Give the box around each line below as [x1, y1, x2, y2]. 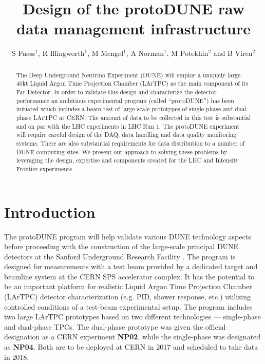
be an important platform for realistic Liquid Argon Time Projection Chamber [4, 281, 252, 292]
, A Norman [126, 48, 164, 58]
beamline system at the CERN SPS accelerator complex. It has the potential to [4, 271, 255, 281]
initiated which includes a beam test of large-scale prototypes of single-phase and [16, 105, 233, 113]
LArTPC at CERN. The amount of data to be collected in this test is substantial [33, 113, 251, 122]
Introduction [4, 201, 96, 222]
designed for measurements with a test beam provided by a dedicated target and [4, 261, 258, 272]
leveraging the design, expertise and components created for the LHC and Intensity [16, 156, 239, 165]
